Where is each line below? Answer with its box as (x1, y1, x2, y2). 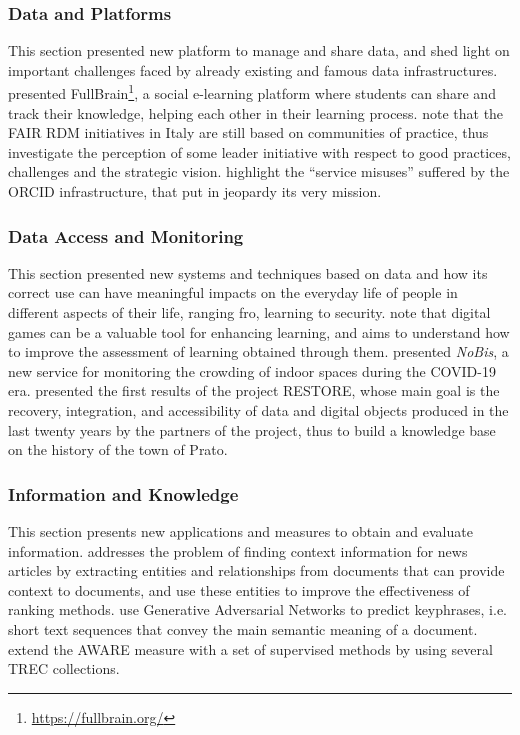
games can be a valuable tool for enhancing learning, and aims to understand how (8, 321, 510, 342)
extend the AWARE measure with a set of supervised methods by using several (8, 638, 493, 659)
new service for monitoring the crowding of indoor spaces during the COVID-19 (8, 360, 496, 381)
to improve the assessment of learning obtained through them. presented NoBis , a (8, 341, 509, 362)
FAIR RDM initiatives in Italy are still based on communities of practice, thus (8, 122, 489, 143)
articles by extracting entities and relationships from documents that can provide (8, 560, 505, 581)
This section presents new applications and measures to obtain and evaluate (8, 521, 473, 541)
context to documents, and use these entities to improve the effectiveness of (8, 579, 470, 600)
